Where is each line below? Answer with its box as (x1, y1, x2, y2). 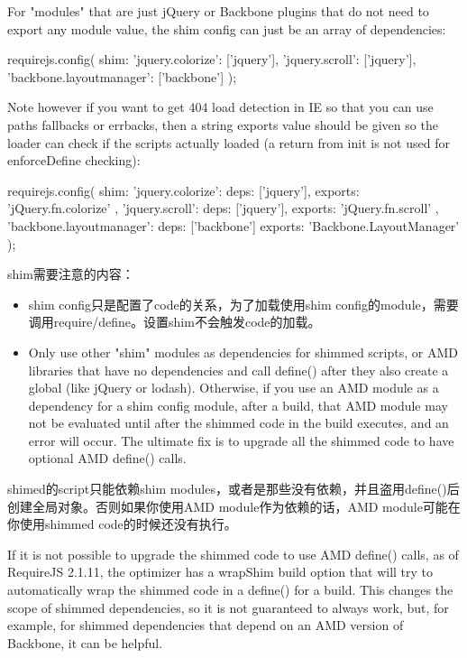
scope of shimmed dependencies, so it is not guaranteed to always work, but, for (7, 598, 449, 616)
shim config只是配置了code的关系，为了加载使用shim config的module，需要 (28, 294, 459, 313)
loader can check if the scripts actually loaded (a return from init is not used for (7, 133, 450, 152)
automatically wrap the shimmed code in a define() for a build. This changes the (7, 580, 453, 599)
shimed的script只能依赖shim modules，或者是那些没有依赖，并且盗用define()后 (7, 479, 460, 498)
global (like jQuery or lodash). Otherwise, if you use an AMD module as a (28, 378, 439, 397)
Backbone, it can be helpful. (7, 633, 163, 652)
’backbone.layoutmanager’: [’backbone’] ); (7, 67, 237, 86)
